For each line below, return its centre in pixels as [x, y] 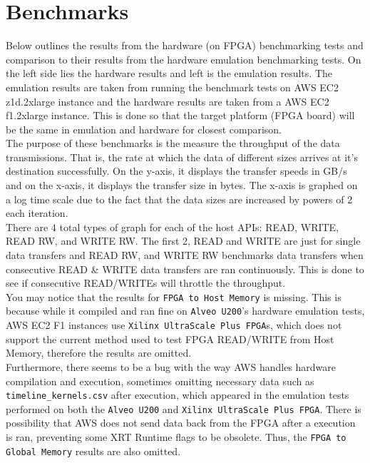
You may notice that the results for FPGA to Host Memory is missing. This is [174, 296]
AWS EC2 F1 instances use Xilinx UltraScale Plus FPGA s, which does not [174, 325]
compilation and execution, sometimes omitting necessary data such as [160, 381]
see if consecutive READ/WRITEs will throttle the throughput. [146, 283]
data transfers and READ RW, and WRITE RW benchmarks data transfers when [185, 255]
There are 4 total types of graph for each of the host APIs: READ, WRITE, [173, 227]
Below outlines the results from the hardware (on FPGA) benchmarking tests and [185, 45]
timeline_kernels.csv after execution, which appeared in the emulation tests [178, 395]
